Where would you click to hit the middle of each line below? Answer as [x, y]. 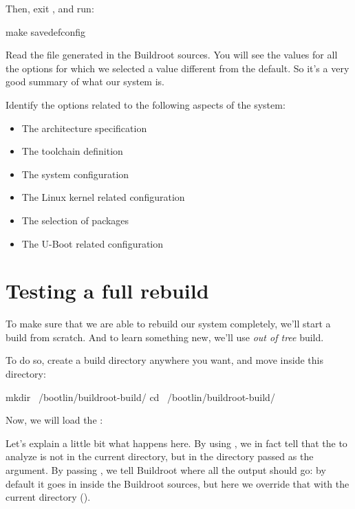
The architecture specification [84, 128]
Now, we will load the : [54, 420]
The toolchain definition [72, 151]
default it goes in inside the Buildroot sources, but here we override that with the [177, 483]
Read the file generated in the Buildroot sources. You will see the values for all [172, 55]
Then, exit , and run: [50, 8]
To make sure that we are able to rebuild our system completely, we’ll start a [168, 324]
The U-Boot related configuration [93, 243]
